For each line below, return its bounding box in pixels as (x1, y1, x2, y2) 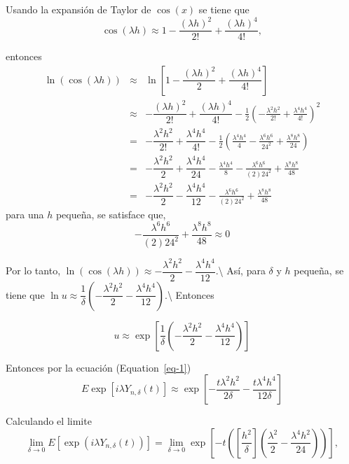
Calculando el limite (6, 414, 92, 428)
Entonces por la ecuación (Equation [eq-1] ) (6, 360, 191, 374)
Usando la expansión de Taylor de (6, 2, 151, 16)
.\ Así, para (215, 263, 266, 278)
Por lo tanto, (6, 263, 61, 278)
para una (6, 206, 44, 221)
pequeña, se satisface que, (55, 206, 166, 221)
